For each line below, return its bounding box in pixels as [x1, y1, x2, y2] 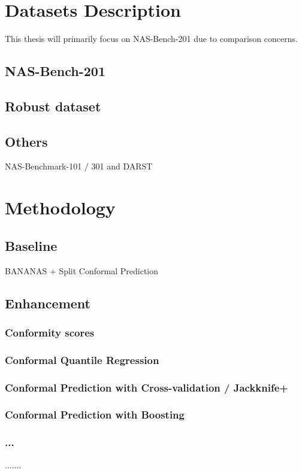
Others [5, 132, 48, 150]
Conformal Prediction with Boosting [5, 407, 185, 422]
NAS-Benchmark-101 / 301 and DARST [5, 160, 153, 172]
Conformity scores [5, 325, 95, 339]
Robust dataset [5, 96, 101, 115]
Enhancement [5, 293, 90, 312]
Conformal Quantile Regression [5, 352, 159, 367]
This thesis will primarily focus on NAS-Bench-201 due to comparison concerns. [5, 32, 298, 45]
